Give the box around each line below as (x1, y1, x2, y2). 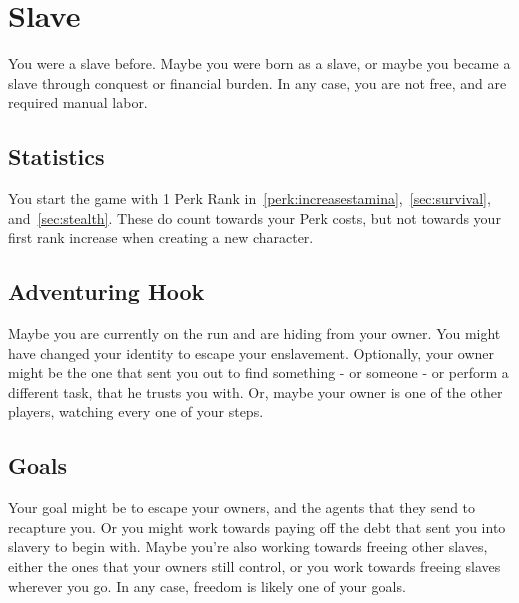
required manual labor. (8, 92, 148, 113)
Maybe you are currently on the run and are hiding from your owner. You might (8, 323, 501, 344)
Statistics (8, 141, 105, 172)
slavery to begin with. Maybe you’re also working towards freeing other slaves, (8, 536, 488, 557)
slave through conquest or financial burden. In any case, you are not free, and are (8, 72, 507, 93)
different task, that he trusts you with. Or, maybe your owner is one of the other (8, 381, 503, 402)
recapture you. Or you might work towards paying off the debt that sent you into (8, 516, 506, 537)
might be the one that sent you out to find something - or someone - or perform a (8, 362, 509, 383)
